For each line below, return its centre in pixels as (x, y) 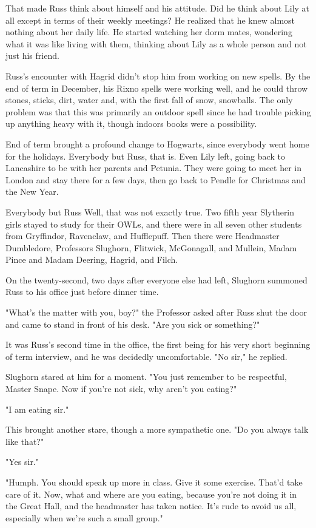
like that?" (25, 441)
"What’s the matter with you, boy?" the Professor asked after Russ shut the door (156, 312)
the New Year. (32, 191)
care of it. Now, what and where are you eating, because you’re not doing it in (151, 494)
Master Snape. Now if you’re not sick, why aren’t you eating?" (121, 389)
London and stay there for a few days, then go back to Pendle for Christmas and (156, 179)
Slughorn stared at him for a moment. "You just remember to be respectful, (146, 377)
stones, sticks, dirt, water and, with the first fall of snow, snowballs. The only (149, 100)
